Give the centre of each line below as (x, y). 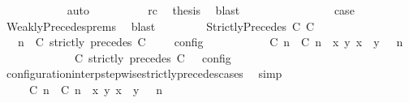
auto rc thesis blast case (211, 10)
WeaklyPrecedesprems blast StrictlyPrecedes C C (160, 26)
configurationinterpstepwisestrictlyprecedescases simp (144, 73)
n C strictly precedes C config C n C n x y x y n (210, 42)
